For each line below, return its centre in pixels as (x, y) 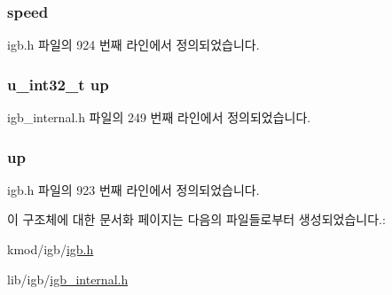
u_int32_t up (58, 84)
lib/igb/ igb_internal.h (68, 279)
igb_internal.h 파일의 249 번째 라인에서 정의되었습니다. (159, 117)
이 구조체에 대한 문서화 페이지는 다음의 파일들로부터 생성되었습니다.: (196, 219)
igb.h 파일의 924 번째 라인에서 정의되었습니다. (133, 45)
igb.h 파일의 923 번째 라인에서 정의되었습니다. (133, 189)
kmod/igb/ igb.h (51, 249)
